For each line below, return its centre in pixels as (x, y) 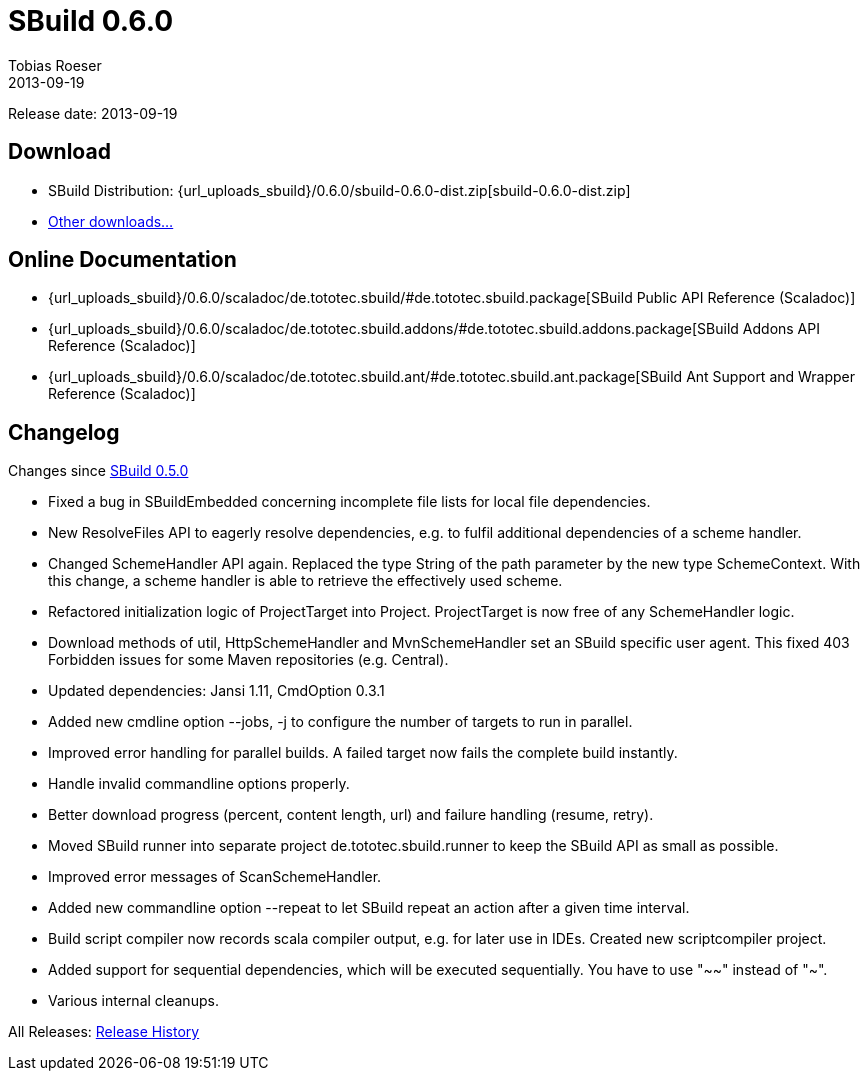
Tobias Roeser (55, 65)
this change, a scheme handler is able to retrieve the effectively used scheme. (305, 581)
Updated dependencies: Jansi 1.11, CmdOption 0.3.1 (216, 691)
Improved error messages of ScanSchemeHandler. (215, 877)
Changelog (64, 432)
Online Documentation (122, 260)
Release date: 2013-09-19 (93, 113)
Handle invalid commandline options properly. (199, 784)
